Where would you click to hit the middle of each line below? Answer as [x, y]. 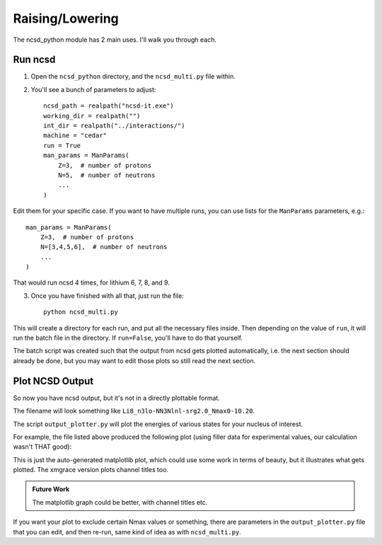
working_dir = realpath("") [92, 116]
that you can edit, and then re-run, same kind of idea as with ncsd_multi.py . [127, 532]
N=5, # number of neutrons [106, 175]
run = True [62, 145]
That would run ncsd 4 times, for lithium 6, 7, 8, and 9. [91, 282]
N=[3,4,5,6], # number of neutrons [104, 247]
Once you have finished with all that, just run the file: [107, 296]
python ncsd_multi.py [81, 312]
